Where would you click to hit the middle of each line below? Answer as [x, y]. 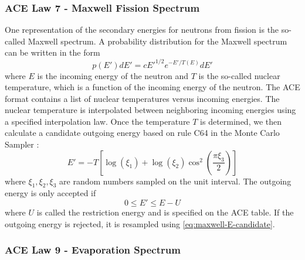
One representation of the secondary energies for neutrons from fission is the [142, 30]
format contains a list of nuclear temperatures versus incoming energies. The [142, 98]
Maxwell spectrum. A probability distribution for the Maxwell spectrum [157, 41]
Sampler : [22, 144]
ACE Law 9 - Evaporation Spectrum [93, 250]
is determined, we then [241, 121]
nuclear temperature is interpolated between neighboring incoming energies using [150, 110]
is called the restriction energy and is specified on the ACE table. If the [165, 212]
